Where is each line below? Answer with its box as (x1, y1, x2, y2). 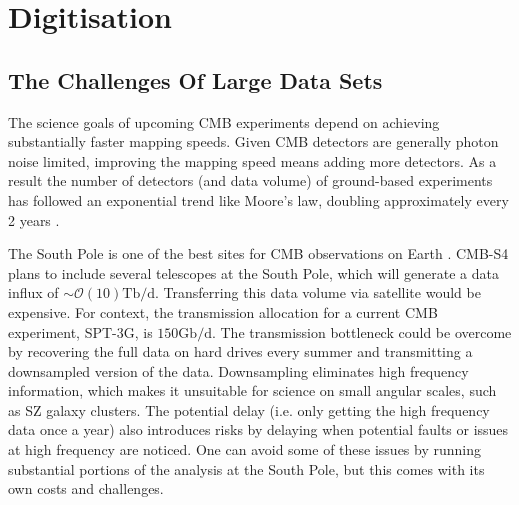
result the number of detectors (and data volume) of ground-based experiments (8, 170, 493, 191)
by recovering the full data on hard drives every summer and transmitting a (8, 341, 473, 362)
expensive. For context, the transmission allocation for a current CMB (8, 301, 438, 322)
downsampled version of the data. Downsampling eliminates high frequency (8, 360, 469, 381)
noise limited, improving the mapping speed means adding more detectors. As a (8, 150, 497, 171)
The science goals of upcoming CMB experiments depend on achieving (8, 111, 440, 132)
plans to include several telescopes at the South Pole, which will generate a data (8, 262, 499, 283)
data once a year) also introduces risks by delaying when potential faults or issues (8, 419, 509, 440)
